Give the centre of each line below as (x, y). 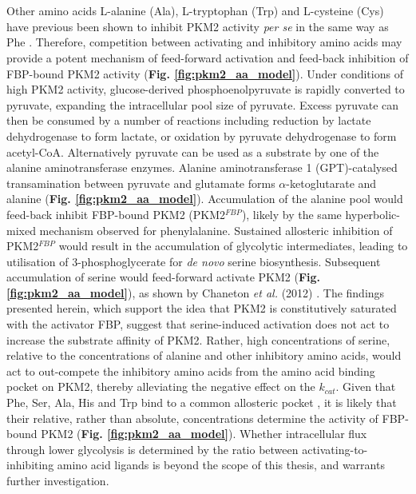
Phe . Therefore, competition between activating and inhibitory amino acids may (204, 42)
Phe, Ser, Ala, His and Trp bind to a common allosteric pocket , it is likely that (202, 402)
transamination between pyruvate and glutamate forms (141, 183)
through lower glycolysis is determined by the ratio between (153, 449)
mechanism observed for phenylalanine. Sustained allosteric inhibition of (216, 230)
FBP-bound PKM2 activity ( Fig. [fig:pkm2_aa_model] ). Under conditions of (205, 73)
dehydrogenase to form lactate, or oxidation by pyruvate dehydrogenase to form (202, 135)
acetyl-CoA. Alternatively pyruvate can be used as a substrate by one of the (193, 151)
